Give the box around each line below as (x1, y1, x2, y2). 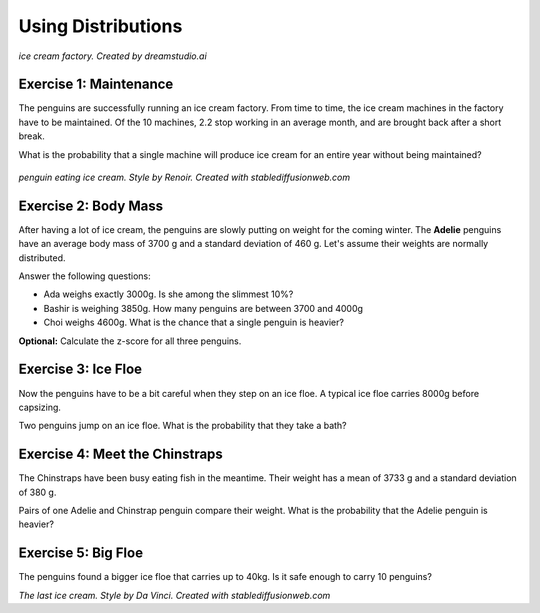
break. (18, 130, 45, 142)
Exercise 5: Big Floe (18, 545, 144, 562)
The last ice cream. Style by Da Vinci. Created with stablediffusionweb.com (18, 589, 331, 601)
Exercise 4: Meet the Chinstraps (18, 446, 224, 463)
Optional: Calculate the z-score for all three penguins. (18, 335, 242, 347)
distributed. (18, 251, 66, 264)
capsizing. (18, 401, 62, 413)
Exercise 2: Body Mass (18, 197, 164, 214)
